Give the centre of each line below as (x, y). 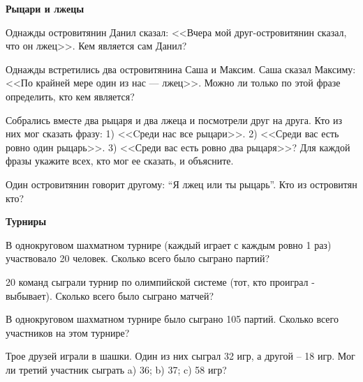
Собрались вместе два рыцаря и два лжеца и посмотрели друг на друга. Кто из (174, 120)
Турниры (26, 221)
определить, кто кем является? (70, 96)
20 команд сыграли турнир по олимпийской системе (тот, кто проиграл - (160, 281)
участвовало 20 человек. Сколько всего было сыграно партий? (138, 258)
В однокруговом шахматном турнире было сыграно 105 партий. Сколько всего (172, 319)
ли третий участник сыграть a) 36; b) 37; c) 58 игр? (116, 369)
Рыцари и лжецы (45, 8)
